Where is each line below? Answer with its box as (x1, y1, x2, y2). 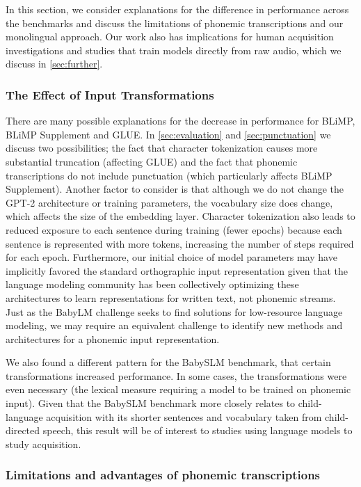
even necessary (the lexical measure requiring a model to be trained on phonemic (6, 382, 351, 397)
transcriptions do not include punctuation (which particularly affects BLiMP (6, 168, 332, 182)
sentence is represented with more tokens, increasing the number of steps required (6, 236, 354, 250)
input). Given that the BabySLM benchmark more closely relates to (6, 396, 296, 410)
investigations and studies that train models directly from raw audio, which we (6, 42, 342, 57)
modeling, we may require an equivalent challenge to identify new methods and (6, 318, 343, 333)
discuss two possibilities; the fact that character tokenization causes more (6, 141, 318, 155)
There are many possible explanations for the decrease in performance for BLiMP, (6, 113, 355, 128)
